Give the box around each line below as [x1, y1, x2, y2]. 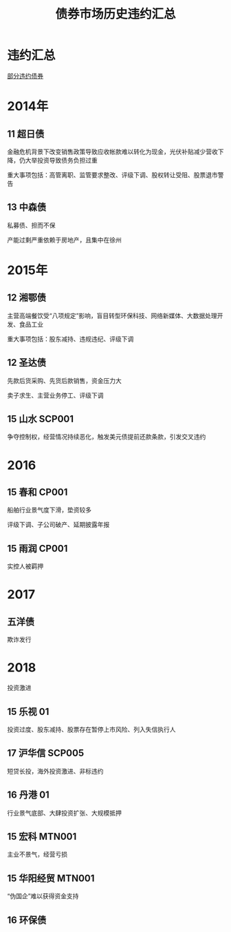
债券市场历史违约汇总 [54, 6, 176, 22]
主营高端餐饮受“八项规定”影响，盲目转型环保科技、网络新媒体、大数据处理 [7, 311, 218, 320]
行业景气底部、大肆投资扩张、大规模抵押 [7, 809, 122, 817]
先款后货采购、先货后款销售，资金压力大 [7, 376, 122, 384]
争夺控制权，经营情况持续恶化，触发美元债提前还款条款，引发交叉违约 [7, 433, 206, 441]
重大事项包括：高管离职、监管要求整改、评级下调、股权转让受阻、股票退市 [7, 170, 218, 179]
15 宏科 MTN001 [7, 831, 77, 842]
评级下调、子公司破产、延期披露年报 [7, 521, 110, 529]
